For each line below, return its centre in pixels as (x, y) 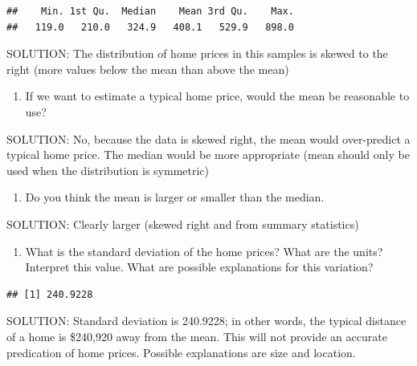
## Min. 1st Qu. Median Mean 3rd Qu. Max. (150, 11)
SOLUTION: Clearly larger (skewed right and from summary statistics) (183, 224)
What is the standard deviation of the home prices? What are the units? (204, 251)
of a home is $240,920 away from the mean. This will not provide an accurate (197, 336)
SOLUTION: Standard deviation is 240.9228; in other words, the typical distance (206, 321)
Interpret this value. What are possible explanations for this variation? (199, 267)
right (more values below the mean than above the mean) (148, 69)
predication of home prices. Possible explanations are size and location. (181, 352)
